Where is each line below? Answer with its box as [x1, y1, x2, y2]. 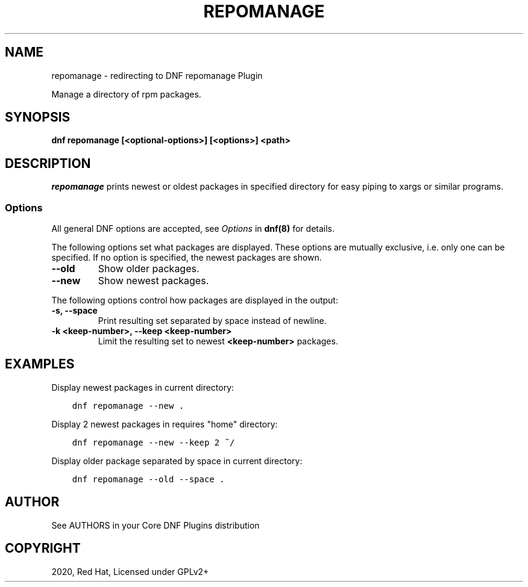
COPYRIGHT [5, 541, 81, 556]
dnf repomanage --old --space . [72, 474, 225, 484]
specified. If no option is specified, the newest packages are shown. [51, 252, 322, 263]
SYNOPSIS [5, 110, 71, 125]
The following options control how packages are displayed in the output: [51, 295, 338, 306]
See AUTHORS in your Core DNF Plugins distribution [51, 520, 260, 530]
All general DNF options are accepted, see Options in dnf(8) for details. [51, 223, 335, 234]
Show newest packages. [98, 275, 209, 287]
